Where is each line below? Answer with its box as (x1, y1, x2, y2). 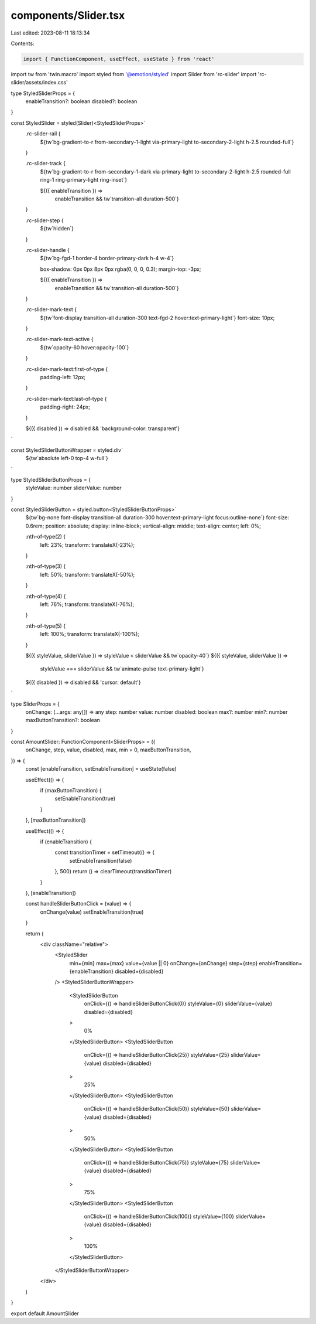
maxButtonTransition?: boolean (25, 717, 101, 724)
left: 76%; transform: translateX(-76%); (40, 601, 135, 608)
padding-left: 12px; (40, 374, 86, 381)
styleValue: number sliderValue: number (25, 484, 122, 492)
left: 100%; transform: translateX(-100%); (40, 631, 140, 638)
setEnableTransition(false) (69, 857, 132, 864)
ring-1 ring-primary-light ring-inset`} (40, 176, 128, 183)
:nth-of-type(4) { (25, 593, 66, 600)
